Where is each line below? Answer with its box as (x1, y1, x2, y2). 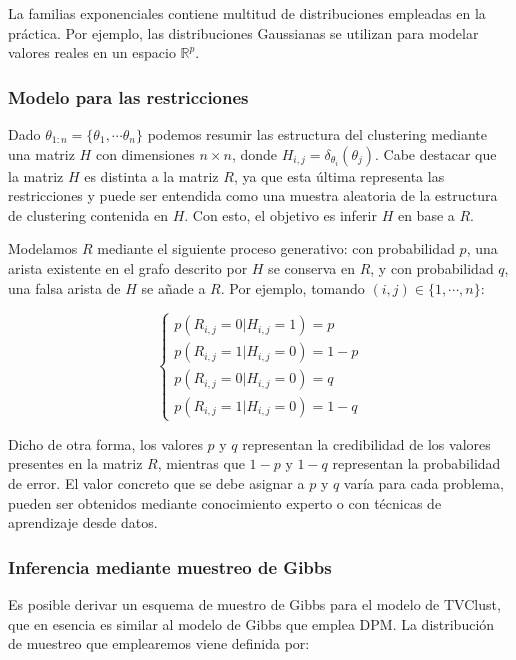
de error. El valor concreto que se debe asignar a (8, 472, 305, 493)
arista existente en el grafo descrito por (8, 257, 248, 278)
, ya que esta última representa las (233, 165, 445, 186)
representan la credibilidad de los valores (242, 433, 491, 454)
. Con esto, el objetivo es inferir (184, 204, 377, 225)
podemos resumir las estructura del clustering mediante (147, 124, 487, 144)
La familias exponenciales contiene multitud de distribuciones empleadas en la (8, 3, 486, 23)
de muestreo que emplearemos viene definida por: (8, 633, 310, 654)
